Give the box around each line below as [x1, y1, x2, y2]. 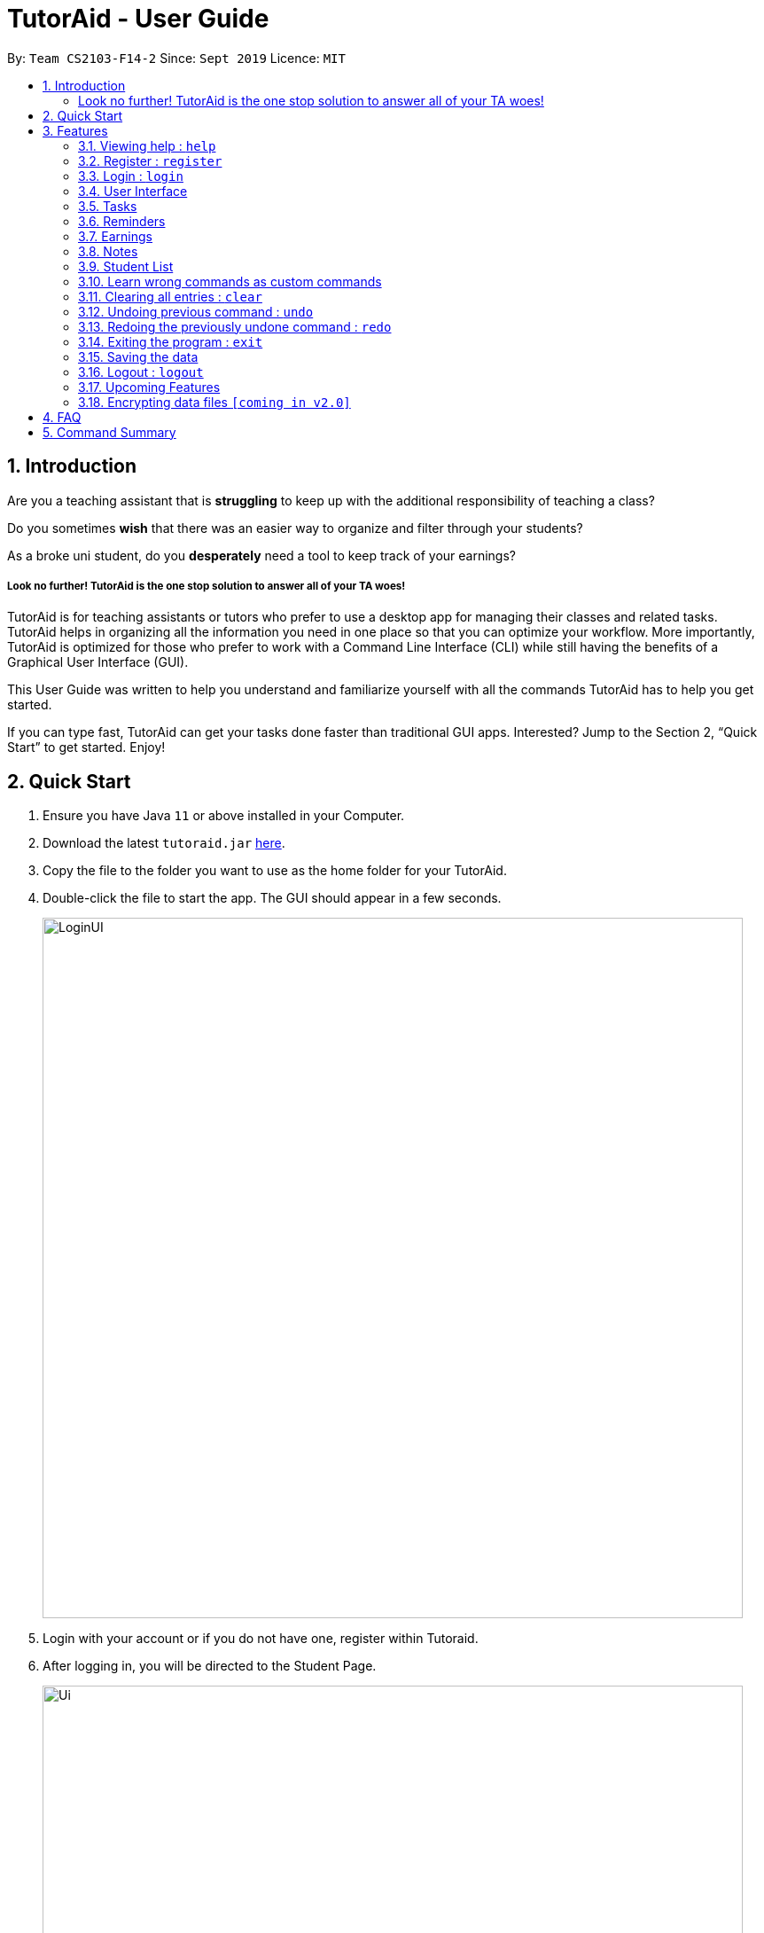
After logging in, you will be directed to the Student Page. [43, 1658, 377, 1674]
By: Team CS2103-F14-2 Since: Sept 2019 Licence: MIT [7, 50, 346, 66]
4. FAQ [43, 409, 82, 425]
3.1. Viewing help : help [78, 137, 216, 153]
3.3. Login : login [78, 168, 183, 184]
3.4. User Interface [78, 183, 188, 199]
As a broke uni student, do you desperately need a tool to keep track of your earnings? [7, 547, 516, 563]
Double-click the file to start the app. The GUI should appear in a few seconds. [43, 890, 502, 906]
